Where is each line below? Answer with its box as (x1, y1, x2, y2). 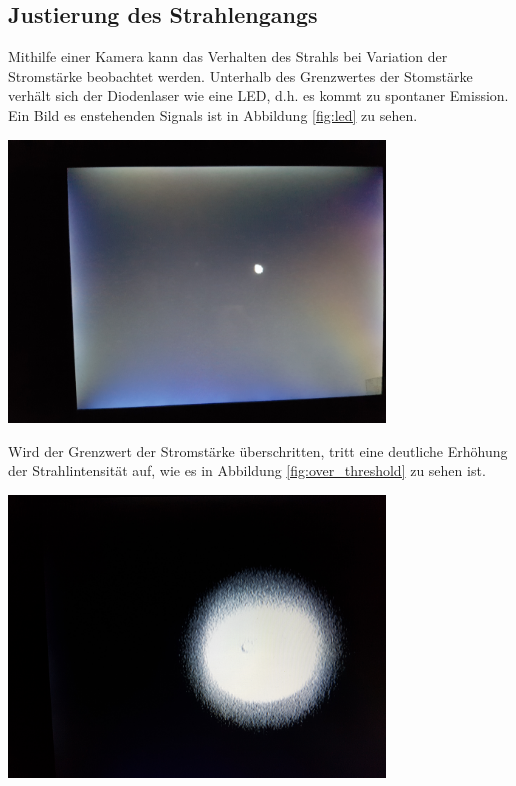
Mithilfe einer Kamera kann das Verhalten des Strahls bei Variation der (8, 46, 448, 67)
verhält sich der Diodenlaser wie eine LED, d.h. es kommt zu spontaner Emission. (8, 85, 509, 106)
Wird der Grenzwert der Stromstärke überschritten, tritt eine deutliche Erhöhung (8, 440, 508, 461)
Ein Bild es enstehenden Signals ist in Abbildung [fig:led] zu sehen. (8, 104, 418, 125)
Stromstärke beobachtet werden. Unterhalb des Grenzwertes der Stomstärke (8, 65, 473, 86)
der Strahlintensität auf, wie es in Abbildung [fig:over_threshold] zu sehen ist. (8, 460, 486, 481)
